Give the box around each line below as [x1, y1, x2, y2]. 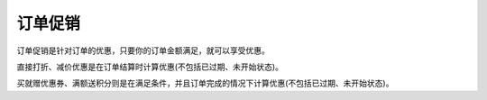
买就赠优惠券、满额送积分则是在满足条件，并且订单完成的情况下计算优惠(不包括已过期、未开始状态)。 [16, 77, 394, 89]
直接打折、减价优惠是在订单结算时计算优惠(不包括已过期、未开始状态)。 [16, 61, 284, 72]
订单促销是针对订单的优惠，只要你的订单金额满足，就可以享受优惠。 [16, 45, 270, 56]
